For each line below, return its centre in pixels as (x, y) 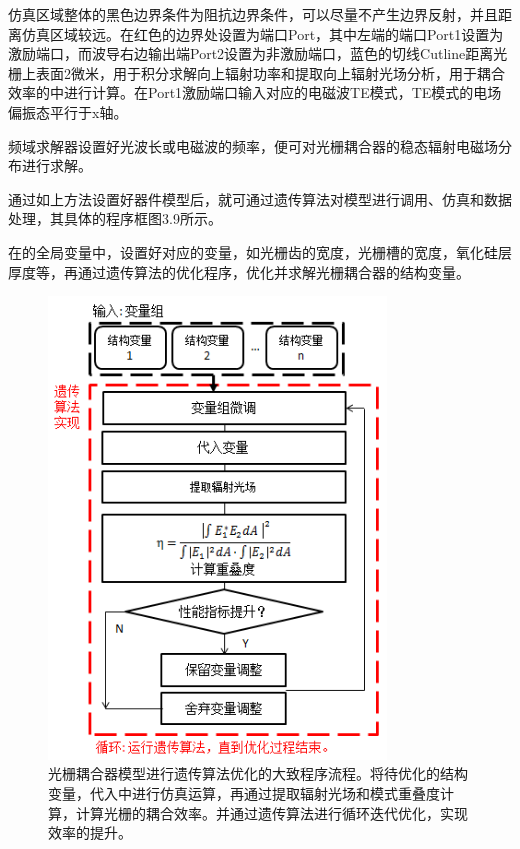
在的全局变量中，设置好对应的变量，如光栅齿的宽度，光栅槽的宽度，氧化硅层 (260, 251)
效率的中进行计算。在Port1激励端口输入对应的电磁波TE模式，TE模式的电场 (255, 92)
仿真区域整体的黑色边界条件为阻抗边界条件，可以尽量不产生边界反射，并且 (253, 14)
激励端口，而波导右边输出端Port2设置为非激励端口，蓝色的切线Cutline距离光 (258, 53)
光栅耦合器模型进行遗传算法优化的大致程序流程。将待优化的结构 (258, 773)
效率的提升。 (90, 832)
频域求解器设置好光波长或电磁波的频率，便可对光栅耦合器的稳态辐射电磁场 (253, 145)
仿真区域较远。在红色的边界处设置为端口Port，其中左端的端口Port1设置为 (262, 33)
